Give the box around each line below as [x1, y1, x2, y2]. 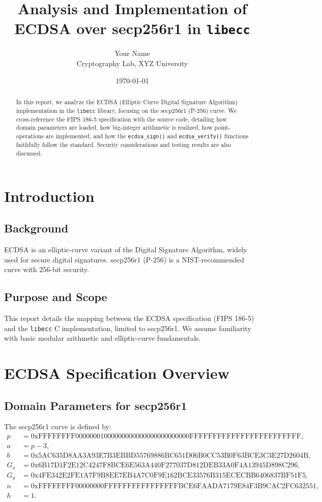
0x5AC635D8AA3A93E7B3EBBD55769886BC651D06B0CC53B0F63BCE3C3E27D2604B [31, 452, 309, 460]
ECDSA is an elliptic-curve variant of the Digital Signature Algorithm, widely [4, 244, 247, 254]
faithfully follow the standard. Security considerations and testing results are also [16, 140, 231, 149]
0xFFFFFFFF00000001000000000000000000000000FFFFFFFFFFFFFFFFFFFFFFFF [31, 432, 301, 440]
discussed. [16, 149, 42, 157]
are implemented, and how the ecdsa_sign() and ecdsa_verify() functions [45, 132, 249, 140]
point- [214, 123, 230, 132]
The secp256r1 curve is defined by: [4, 421, 111, 432]
